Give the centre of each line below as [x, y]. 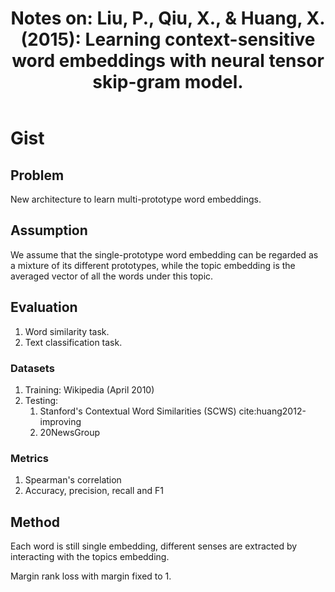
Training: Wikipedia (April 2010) [89, 389]
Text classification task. [73, 342]
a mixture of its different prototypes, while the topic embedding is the [153, 265]
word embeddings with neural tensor [168, 61]
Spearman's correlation [73, 480]
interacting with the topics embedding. [90, 557]
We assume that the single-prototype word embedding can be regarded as [164, 254]
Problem [37, 175]
